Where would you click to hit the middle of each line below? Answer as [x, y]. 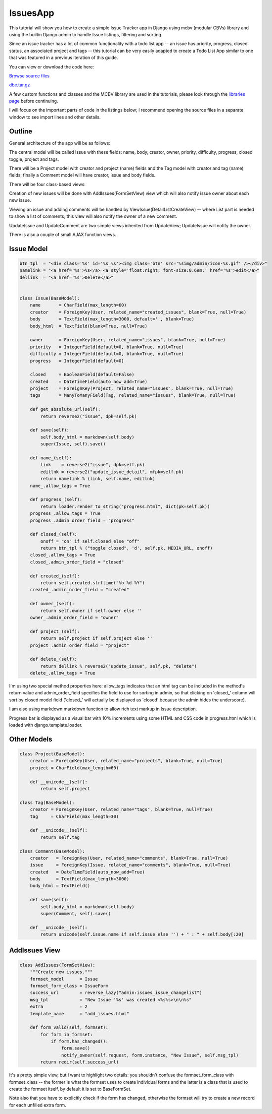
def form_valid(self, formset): [69, 1027]
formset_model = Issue [64, 979]
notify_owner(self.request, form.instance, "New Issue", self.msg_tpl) [150, 1055]
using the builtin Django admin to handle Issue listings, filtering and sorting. [86, 34]
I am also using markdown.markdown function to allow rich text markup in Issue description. [103, 709]
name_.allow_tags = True [60, 486]
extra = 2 [59, 1007]
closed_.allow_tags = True [63, 555]
